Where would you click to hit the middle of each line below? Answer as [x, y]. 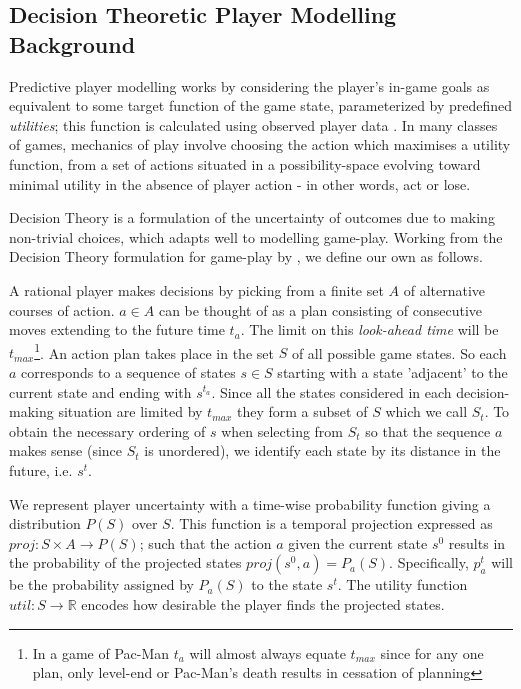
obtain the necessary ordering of [107, 430]
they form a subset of [302, 411]
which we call [426, 411]
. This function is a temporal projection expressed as [331, 523]
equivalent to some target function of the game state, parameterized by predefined [261, 105]
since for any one [432, 652]
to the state [287, 584]
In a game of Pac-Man [101, 652]
